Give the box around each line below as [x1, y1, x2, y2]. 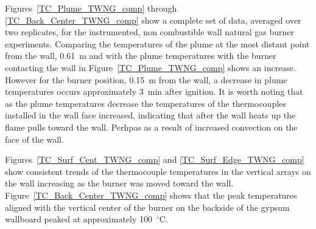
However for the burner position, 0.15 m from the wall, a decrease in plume [5, 73, 287, 86]
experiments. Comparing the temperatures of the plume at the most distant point [5, 37, 310, 50]
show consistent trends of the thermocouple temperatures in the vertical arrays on [5, 165, 311, 177]
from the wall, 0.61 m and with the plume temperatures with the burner [5, 49, 276, 62]
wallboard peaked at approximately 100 [5, 213, 152, 225]
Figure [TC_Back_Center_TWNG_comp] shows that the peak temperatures [5, 188, 297, 201]
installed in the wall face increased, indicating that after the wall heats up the [5, 109, 296, 121]
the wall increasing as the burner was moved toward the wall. [5, 177, 234, 190]
